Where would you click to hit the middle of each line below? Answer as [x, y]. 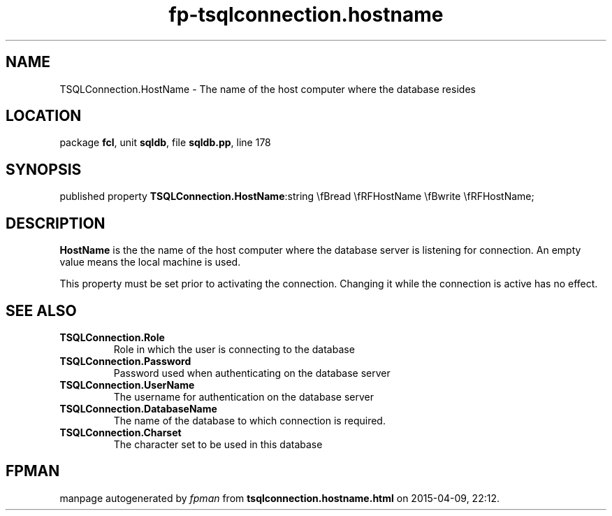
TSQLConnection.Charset [121, 432]
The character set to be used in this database [218, 444]
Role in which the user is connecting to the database [234, 349]
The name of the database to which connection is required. [249, 420]
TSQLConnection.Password [125, 361]
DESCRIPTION [56, 223]
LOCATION [44, 116]
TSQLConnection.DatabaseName [138, 408]
